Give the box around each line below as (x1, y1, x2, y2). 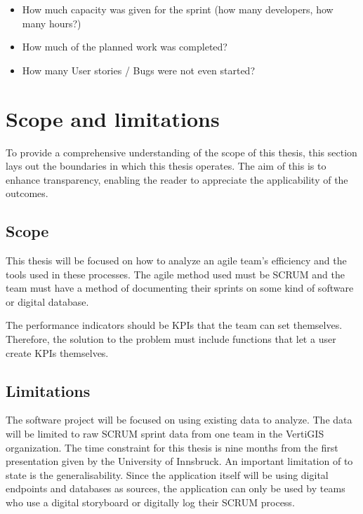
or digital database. (6, 294, 89, 309)
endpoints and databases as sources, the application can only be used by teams (6, 481, 345, 496)
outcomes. (6, 186, 48, 201)
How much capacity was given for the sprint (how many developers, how (22, 2, 334, 16)
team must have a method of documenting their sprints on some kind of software (6, 280, 354, 295)
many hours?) (22, 15, 81, 30)
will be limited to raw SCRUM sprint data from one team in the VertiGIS (6, 426, 324, 441)
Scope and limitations (6, 104, 220, 133)
